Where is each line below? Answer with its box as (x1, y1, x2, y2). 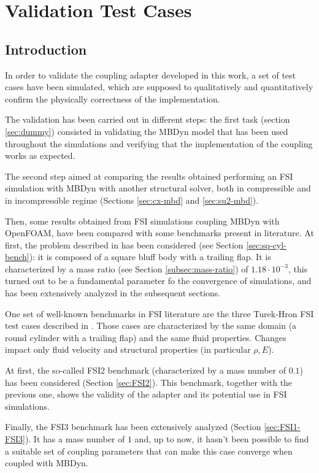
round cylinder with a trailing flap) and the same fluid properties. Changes (5, 331, 286, 344)
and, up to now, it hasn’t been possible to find (134, 433, 309, 445)
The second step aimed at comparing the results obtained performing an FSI (5, 169, 293, 182)
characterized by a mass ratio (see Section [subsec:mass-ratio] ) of (5, 262, 248, 275)
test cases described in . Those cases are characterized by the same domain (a (5, 319, 297, 332)
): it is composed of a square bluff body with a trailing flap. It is (29, 250, 271, 263)
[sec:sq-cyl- (246, 238, 286, 251)
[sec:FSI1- (264, 420, 301, 433)
